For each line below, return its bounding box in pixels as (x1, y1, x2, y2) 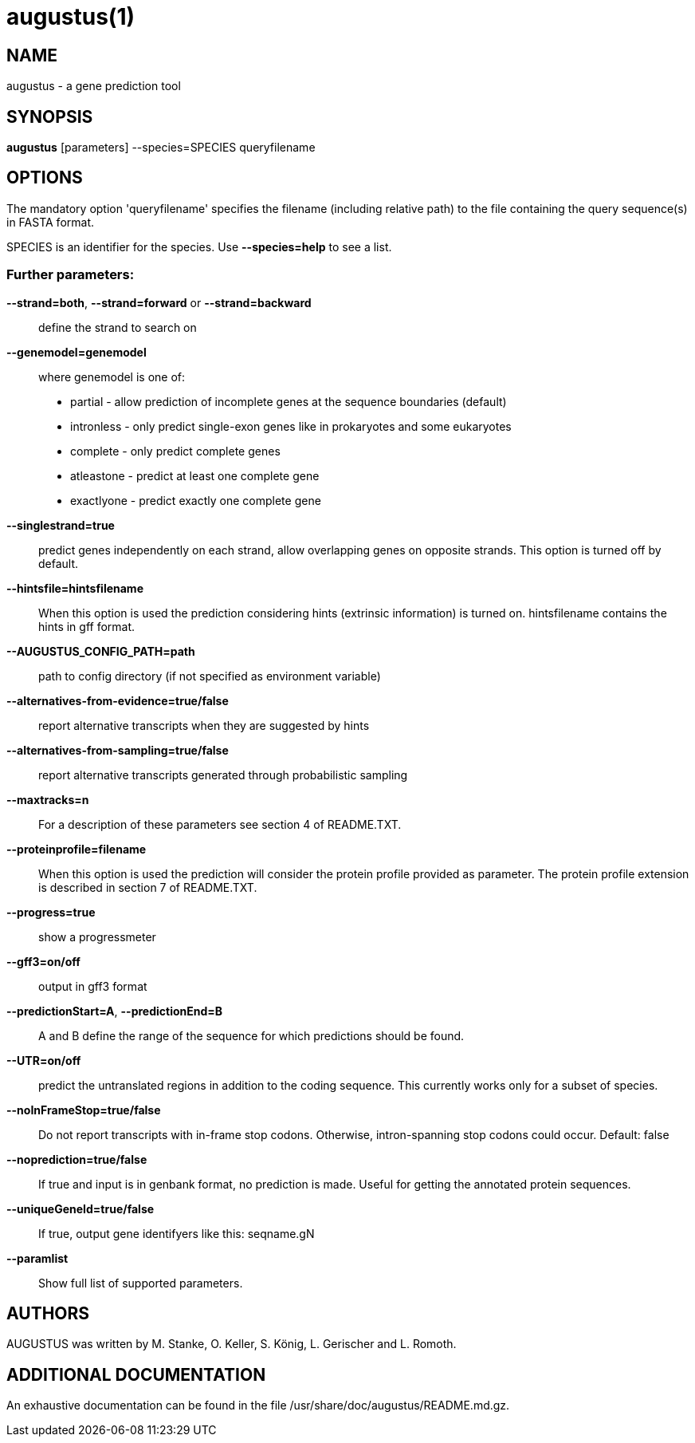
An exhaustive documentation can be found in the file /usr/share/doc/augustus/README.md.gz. (6, 1398, 510, 1413)
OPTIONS (6, 168, 83, 188)
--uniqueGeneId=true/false (6, 1201, 155, 1216)
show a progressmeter (38, 929, 156, 944)
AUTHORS (6, 1303, 90, 1324)
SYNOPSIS (6, 106, 93, 127)
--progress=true (6, 905, 96, 919)
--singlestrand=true (6, 518, 115, 532)
